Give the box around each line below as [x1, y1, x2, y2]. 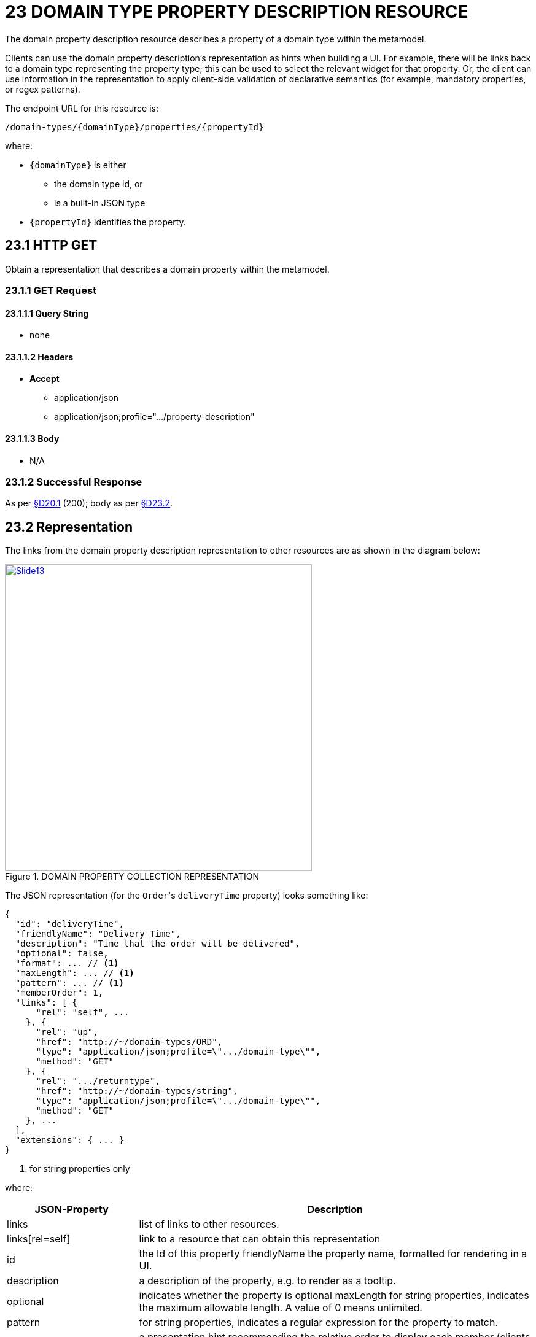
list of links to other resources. [139, 1218, 279, 1231]
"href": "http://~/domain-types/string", [36, 1086, 238, 1096]
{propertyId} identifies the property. [29, 216, 186, 227]
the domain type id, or [54, 178, 143, 189]
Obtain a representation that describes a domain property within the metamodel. [5, 263, 330, 274]
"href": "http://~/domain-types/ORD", [36, 1037, 223, 1047]
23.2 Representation [5, 519, 133, 535]
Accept [29, 373, 60, 384]
